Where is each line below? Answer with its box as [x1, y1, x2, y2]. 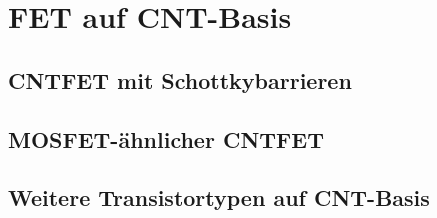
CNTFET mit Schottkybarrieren [8, 64, 352, 95]
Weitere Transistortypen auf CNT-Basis [8, 182, 430, 213]
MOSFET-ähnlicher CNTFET [8, 123, 324, 154]
